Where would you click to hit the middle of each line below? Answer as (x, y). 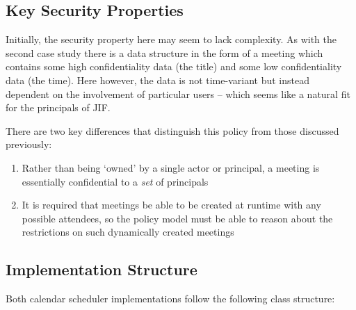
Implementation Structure (102, 269)
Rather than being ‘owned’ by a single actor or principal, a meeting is (171, 167)
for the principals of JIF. (58, 107)
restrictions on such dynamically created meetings (128, 232)
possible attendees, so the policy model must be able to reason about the (177, 218)
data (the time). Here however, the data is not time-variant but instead (157, 80)
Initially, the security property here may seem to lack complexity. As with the (171, 39)
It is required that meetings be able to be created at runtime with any (171, 205)
